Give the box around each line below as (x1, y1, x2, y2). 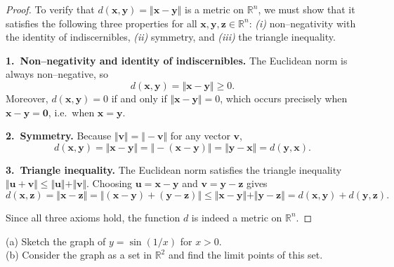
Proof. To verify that (6, 2, 95, 16)
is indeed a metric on (191, 210, 282, 224)
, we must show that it (258, 2, 355, 16)
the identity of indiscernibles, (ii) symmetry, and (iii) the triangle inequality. (6, 29, 336, 44)
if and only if (111, 90, 167, 105)
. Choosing (86, 176, 133, 191)
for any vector (170, 128, 230, 143)
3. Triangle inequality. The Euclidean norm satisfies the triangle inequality (6, 162, 342, 177)
